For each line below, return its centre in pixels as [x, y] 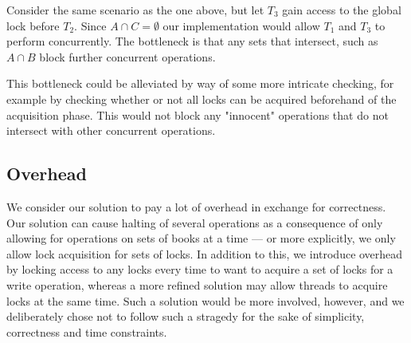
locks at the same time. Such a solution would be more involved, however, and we [205, 300]
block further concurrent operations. [127, 56]
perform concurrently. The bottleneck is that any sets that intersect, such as [192, 41]
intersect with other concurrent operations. [111, 130]
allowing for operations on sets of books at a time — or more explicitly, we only [201, 238]
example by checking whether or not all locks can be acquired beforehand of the [202, 99]
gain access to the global [342, 10]
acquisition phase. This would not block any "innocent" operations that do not [198, 114]
